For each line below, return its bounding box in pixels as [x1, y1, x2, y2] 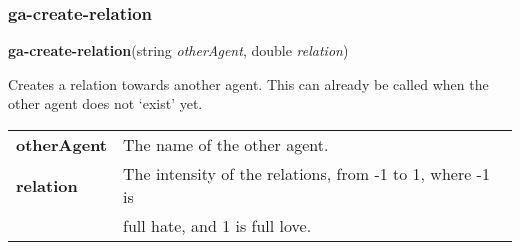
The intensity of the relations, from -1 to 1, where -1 [123, 162, 490, 185]
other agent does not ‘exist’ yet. [8, 93, 203, 114]
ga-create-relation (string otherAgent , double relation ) [8, 40, 349, 61]
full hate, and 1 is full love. [123, 214, 312, 237]
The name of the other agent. [123, 133, 329, 156]
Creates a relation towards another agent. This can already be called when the [8, 73, 489, 94]
